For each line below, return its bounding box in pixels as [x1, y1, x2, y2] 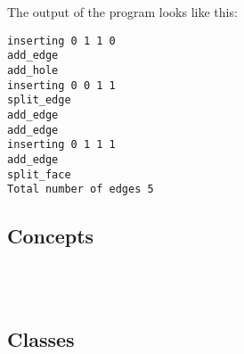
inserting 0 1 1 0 [7, 34, 116, 47]
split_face [7, 168, 71, 181]
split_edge [7, 94, 71, 107]
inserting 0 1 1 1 [7, 138, 116, 152]
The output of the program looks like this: [7, 3, 238, 21]
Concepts [7, 222, 94, 250]
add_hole [7, 63, 59, 77]
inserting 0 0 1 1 [7, 78, 116, 92]
